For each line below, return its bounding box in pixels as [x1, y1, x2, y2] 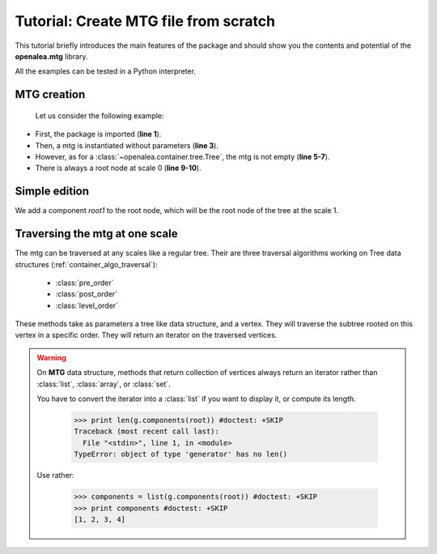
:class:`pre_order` [55, 278, 114, 288]
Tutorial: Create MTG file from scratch [15, 12, 276, 30]
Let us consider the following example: [35, 110, 165, 121]
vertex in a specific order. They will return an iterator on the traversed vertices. [15, 330, 278, 340]
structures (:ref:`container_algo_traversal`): [15, 259, 158, 269]
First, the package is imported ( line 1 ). [35, 130, 162, 139]
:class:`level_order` [55, 300, 119, 310]
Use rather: [36, 471, 74, 480]
